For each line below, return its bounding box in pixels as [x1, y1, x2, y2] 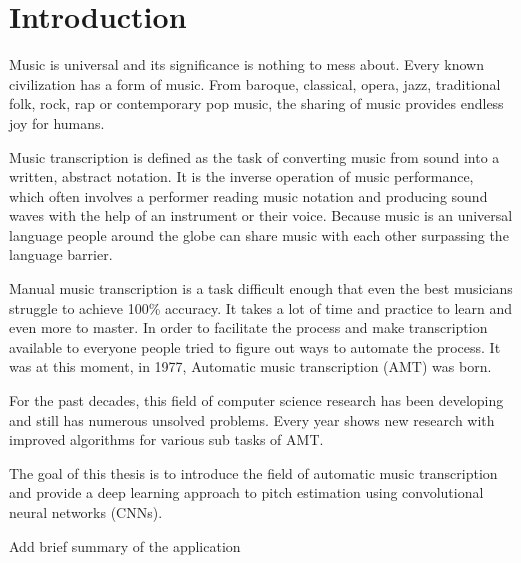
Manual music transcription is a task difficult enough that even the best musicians [9, 278, 513, 299]
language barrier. [9, 244, 113, 265]
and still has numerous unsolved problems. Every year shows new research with [9, 409, 495, 430]
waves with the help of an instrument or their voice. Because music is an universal [9, 205, 513, 226]
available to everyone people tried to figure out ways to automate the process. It [9, 336, 501, 357]
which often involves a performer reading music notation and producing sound [9, 185, 488, 206]
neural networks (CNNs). [9, 502, 163, 522]
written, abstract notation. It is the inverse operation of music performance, [9, 166, 474, 187]
